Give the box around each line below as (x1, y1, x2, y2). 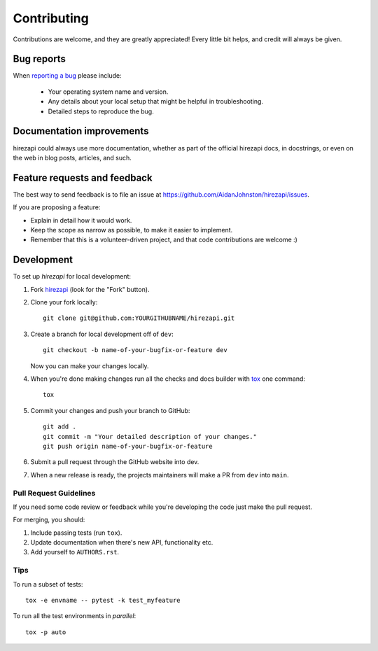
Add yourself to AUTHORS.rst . (30, 548, 119, 556)
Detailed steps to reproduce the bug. (48, 107, 154, 115)
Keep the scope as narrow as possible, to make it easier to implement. (30, 226, 233, 234)
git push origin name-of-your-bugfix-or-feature (43, 442, 213, 450)
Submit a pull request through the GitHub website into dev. (30, 458, 199, 466)
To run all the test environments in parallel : (13, 612, 136, 620)
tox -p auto (25, 628, 66, 636)
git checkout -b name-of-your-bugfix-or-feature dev (43, 346, 227, 354)
